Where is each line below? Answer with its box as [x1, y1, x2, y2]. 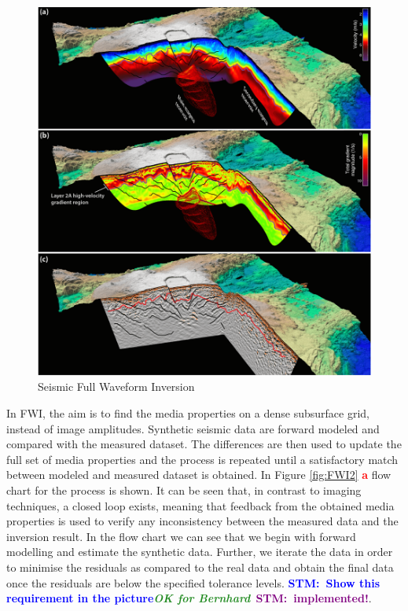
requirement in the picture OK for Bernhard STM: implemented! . [6, 590, 372, 606]
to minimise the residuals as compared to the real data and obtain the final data [6, 559, 394, 575]
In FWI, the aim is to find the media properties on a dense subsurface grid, [6, 405, 369, 421]
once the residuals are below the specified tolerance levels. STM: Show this [6, 574, 380, 591]
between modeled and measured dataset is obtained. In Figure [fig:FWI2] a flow [6, 466, 391, 483]
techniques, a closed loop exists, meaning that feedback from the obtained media [6, 497, 395, 513]
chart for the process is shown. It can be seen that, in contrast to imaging [6, 482, 362, 499]
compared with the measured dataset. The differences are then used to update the [6, 436, 402, 452]
